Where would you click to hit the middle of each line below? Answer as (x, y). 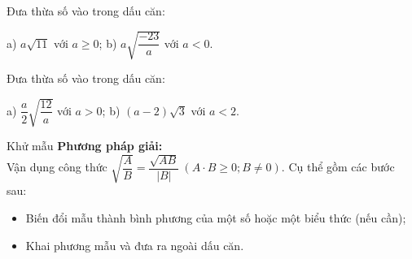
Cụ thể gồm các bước (342, 167)
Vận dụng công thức (57, 167)
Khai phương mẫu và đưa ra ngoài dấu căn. (135, 245)
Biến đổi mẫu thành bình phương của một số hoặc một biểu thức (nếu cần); (216, 218)
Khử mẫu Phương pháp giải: (85, 146)
